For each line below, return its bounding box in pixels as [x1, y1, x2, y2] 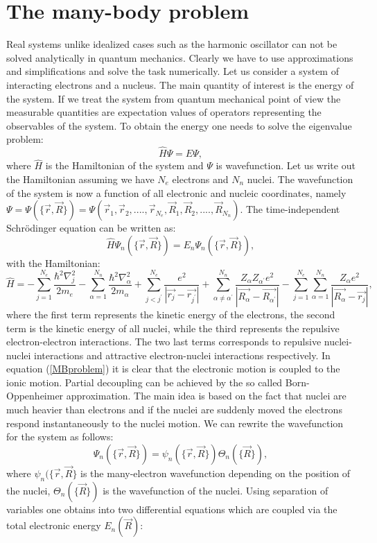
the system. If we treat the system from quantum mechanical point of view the [6, 91, 341, 105]
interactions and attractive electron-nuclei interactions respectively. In [34, 347, 331, 362]
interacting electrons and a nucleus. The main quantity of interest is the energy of [6, 77, 354, 92]
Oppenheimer [6, 388, 64, 403]
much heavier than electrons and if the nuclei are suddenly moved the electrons [6, 402, 342, 417]
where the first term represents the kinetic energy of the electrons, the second [6, 307, 335, 321]
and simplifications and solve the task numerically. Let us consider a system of [6, 64, 339, 78]
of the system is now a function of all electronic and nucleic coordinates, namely [6, 185, 347, 200]
